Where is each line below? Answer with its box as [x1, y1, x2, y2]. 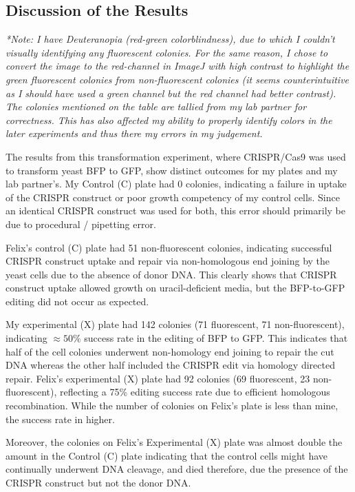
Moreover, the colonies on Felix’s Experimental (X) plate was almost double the [6, 435, 343, 449]
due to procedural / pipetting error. [6, 216, 156, 231]
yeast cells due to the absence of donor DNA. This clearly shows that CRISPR [6, 267, 337, 281]
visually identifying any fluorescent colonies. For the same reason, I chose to [6, 45, 328, 59]
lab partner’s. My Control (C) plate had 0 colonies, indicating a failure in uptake [6, 176, 347, 191]
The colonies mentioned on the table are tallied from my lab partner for [6, 99, 307, 114]
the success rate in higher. [6, 411, 115, 426]
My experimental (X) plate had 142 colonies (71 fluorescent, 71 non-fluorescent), [6, 317, 345, 331]
